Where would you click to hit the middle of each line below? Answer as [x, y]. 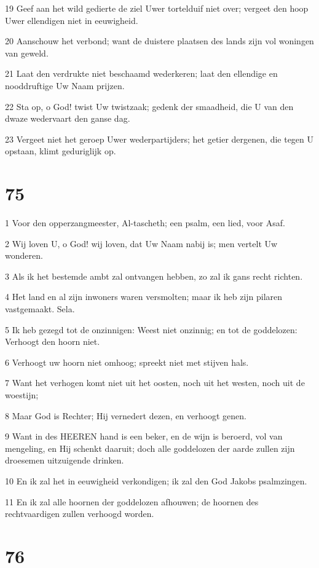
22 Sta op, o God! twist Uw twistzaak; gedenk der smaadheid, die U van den [149, 106]
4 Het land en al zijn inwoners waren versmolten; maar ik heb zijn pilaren [144, 297]
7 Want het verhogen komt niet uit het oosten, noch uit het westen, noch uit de [155, 383]
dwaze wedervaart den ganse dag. [68, 118]
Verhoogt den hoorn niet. [53, 341]
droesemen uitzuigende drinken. [65, 460]
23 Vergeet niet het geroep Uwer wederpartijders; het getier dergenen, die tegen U [159, 139]
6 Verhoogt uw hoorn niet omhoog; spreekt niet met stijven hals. [127, 362]
